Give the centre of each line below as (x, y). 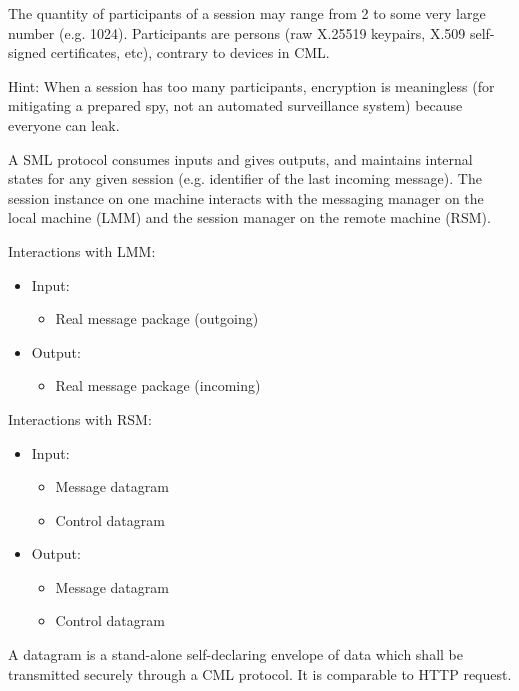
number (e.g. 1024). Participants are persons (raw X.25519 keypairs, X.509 (237, 32)
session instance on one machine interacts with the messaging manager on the (246, 197)
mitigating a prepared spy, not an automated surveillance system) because (235, 105)
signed (27, 52)
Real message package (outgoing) (157, 318)
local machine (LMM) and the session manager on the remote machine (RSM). (249, 217)
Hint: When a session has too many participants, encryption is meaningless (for (251, 85)
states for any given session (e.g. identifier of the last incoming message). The (245, 178)
